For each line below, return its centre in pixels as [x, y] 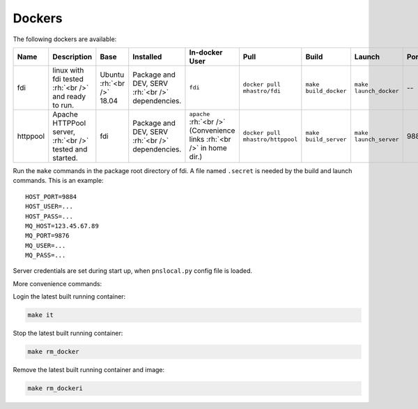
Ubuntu [112, 75]
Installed [147, 57]
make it [40, 315]
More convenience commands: [57, 283]
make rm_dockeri [55, 388]
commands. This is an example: [58, 181]
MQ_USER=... [46, 245]
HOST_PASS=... [49, 216]
